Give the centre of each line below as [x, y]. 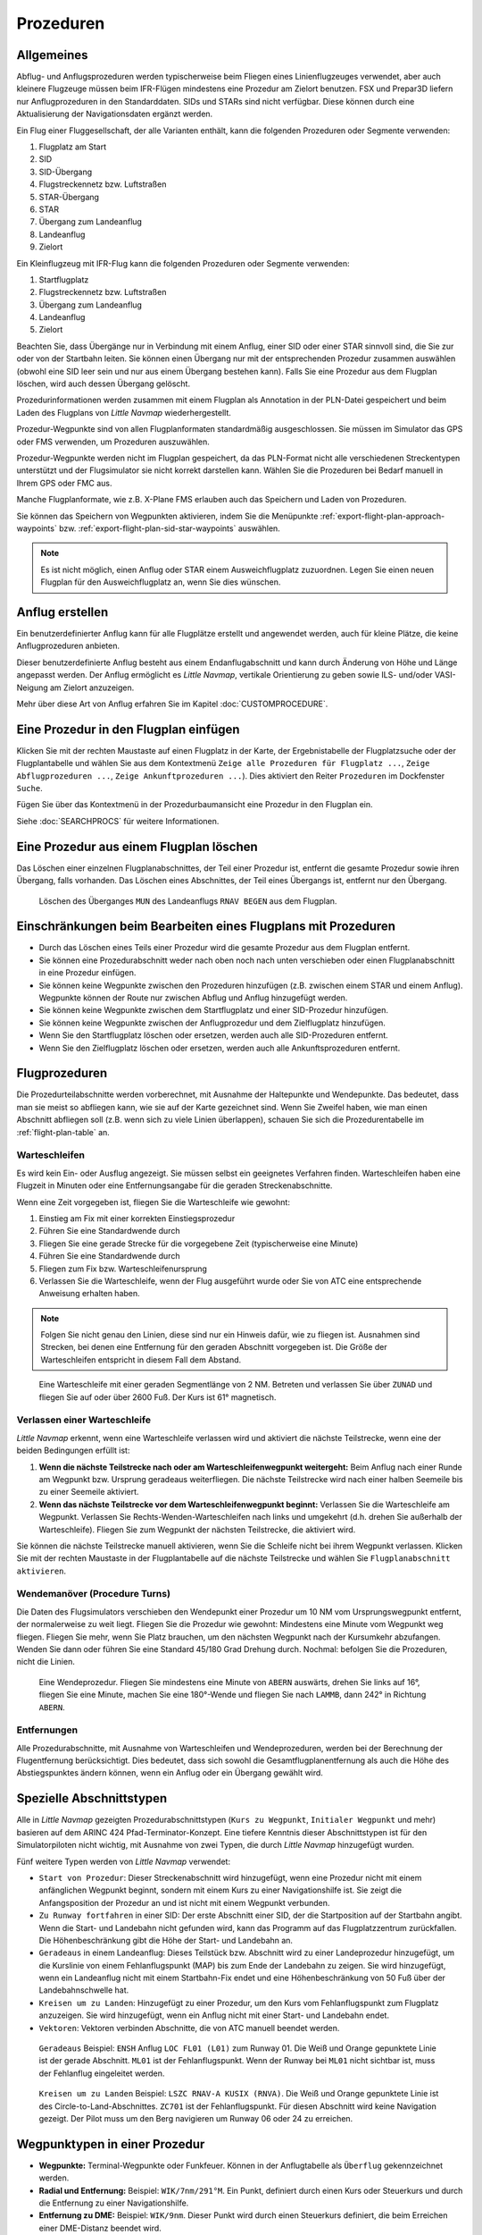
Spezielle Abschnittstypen [92, 1798]
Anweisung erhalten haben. [89, 1294]
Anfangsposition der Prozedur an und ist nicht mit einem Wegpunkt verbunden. [184, 1902]
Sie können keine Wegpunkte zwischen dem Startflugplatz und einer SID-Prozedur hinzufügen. [213, 1010]
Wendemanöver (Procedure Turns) [94, 1594]
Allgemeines [52, 55]
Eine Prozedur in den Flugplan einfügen [128, 729]
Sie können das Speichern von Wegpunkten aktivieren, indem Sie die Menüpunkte [167, 516]
